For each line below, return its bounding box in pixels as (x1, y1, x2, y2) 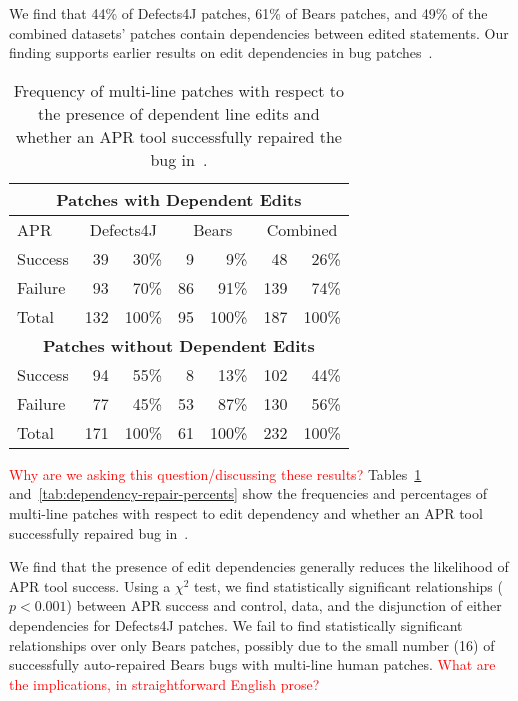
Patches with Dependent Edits (56, 187, 302, 211)
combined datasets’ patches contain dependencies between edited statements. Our (9, 22, 509, 43)
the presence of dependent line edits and (38, 101, 320, 125)
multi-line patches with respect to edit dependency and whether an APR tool (9, 502, 483, 523)
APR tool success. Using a (9, 575, 171, 596)
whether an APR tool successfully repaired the (15, 124, 342, 148)
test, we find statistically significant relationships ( (194, 575, 503, 596)
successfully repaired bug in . (9, 522, 189, 543)
